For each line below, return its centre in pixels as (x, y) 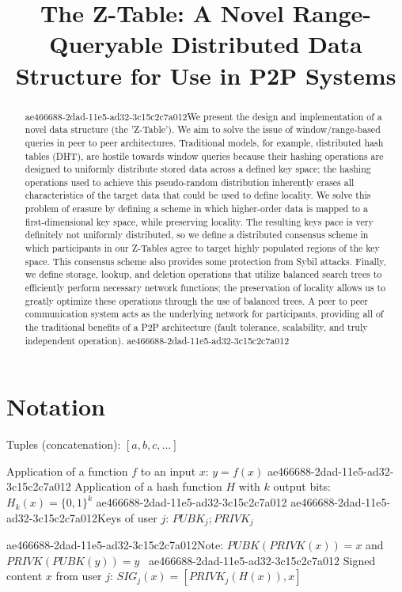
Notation (56, 406)
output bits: (302, 486)
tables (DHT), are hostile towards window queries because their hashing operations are (204, 156)
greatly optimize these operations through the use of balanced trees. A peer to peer (196, 300)
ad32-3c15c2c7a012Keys (64, 517)
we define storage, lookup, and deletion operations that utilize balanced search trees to (203, 274)
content (25, 576)
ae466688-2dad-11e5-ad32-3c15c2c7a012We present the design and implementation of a (203, 116)
